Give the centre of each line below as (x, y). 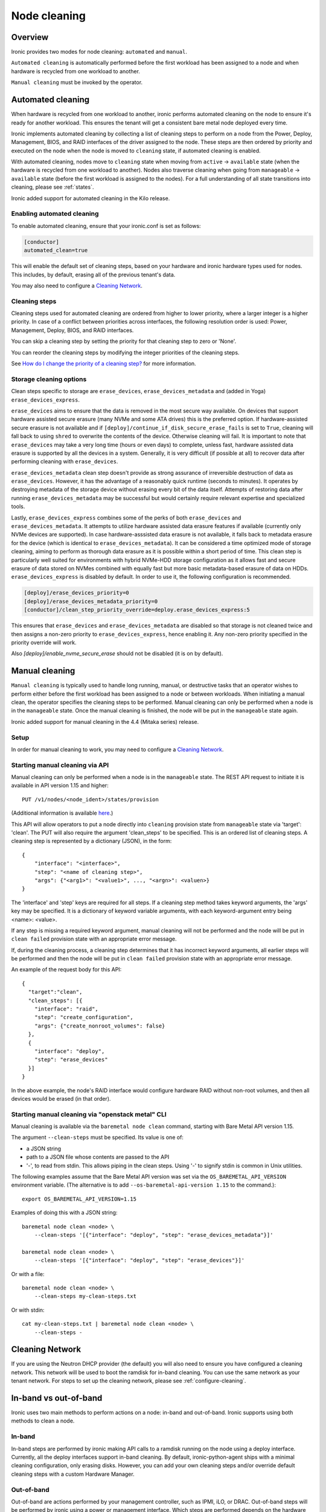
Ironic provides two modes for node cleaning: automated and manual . (99, 52)
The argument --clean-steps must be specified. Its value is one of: (97, 1138)
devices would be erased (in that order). (61, 1098)
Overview (30, 37)
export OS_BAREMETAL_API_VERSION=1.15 (79, 1199)
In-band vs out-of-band (57, 1398)
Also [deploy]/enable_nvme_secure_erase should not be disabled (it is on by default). (117, 654)
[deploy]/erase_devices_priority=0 (76, 593)
